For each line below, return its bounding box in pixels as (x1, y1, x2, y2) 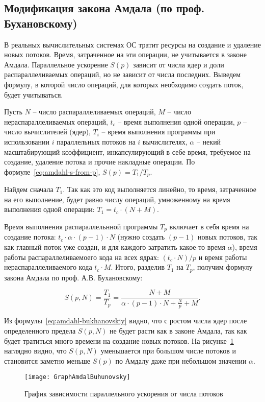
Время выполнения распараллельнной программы (4, 221, 158, 231)
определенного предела (4, 325, 76, 336)
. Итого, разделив (111, 262, 165, 272)
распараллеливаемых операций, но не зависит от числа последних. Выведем (4, 69, 241, 80)
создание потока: (4, 231, 56, 242)
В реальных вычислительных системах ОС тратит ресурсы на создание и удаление (4, 39, 261, 50)
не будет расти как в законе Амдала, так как (110, 325, 247, 336)
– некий (196, 136, 221, 147)
